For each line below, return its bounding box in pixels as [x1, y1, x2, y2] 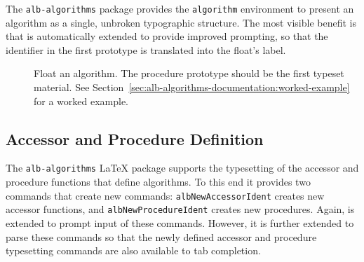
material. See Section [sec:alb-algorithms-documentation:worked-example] [34, 80, 350, 95]
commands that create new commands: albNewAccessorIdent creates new [6, 188, 325, 202]
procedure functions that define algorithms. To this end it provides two [6, 174, 311, 189]
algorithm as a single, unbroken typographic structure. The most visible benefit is [6, 15, 357, 29]
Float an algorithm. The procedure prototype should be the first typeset [34, 66, 344, 81]
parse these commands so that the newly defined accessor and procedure [6, 229, 317, 244]
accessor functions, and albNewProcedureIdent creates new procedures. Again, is [6, 202, 355, 216]
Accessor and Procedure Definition [6, 127, 264, 149]
